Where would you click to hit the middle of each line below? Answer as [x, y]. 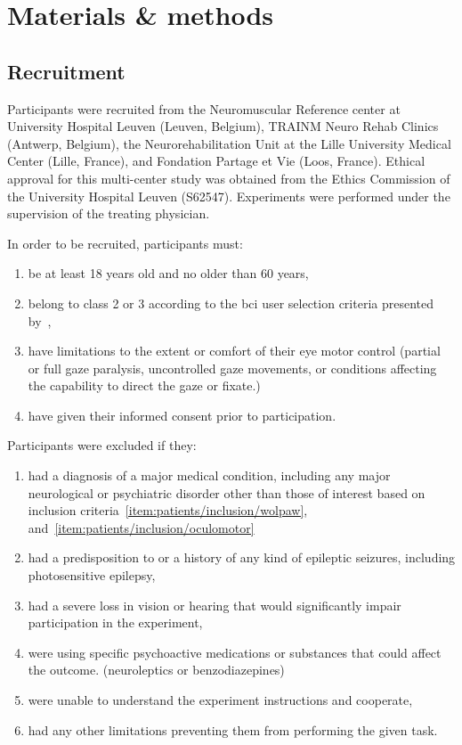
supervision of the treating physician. [109, 213]
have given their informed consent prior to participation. [182, 415]
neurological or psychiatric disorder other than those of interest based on [227, 492]
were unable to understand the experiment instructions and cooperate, [220, 700]
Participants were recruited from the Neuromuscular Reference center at [204, 108]
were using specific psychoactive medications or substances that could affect [235, 652]
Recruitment [66, 71]
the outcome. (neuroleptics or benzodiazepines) [156, 670]
